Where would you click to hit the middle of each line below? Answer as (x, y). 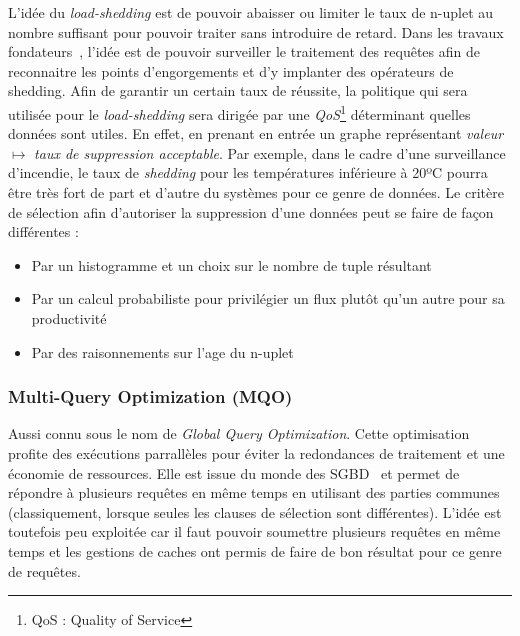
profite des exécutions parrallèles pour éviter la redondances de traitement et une (256, 452)
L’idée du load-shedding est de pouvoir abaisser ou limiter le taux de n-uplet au (251, 12)
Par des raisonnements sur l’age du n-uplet (162, 351)
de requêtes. (44, 570)
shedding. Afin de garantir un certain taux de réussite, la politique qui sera (238, 90)
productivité (69, 317)
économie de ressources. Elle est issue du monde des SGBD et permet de (234, 472)
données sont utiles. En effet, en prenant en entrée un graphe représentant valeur (256, 133)
